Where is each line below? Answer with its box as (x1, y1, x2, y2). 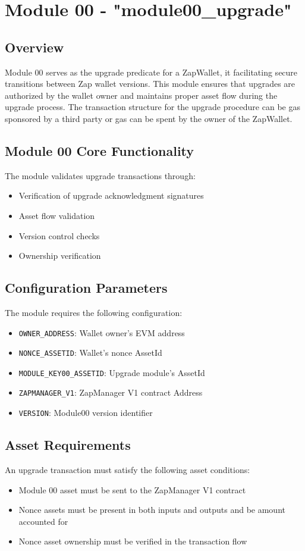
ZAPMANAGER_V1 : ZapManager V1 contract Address (18, 386, 203, 399)
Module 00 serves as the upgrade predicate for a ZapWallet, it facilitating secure (5, 65, 298, 78)
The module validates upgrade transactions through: (5, 169, 196, 181)
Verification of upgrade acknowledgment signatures (18, 189, 204, 202)
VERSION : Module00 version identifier (18, 406, 153, 419)
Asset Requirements (5, 436, 131, 454)
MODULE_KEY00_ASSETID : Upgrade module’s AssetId (18, 366, 205, 378)
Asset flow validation (18, 209, 95, 221)
